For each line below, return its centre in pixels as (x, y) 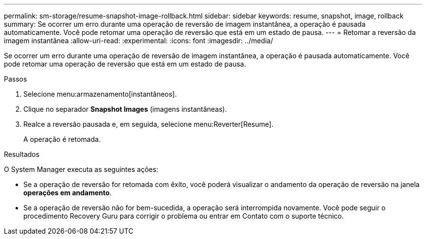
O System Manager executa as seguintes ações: (81, 169)
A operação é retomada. (62, 139)
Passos (16, 79)
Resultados (22, 154)
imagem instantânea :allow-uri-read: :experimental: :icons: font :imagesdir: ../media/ (139, 41)
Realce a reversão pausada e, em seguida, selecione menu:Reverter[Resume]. (149, 124)
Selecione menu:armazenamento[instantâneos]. (100, 94)
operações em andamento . (68, 193)
